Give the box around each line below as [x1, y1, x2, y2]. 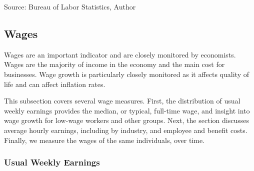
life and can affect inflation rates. [4, 78, 105, 89]
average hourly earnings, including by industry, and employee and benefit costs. [4, 124, 247, 135]
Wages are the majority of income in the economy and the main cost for [4, 59, 225, 69]
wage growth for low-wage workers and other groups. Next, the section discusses [4, 115, 249, 125]
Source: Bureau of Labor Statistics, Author [4, 1, 136, 11]
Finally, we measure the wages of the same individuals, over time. [4, 134, 205, 145]
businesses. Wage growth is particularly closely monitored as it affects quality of [4, 68, 249, 79]
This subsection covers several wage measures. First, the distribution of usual [4, 95, 240, 106]
